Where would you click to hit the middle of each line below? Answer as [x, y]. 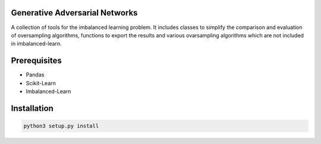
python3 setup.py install [61, 126]
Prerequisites [36, 61]
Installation [32, 108]
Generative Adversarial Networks [74, 13]
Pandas [35, 75]
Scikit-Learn [41, 83]
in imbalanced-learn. [36, 44]
